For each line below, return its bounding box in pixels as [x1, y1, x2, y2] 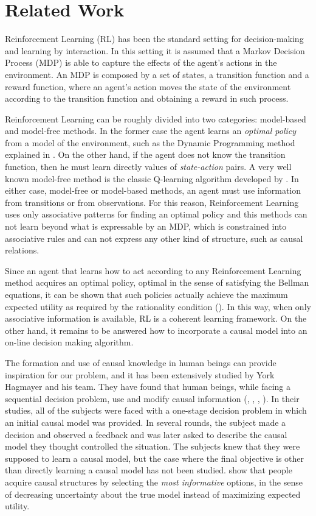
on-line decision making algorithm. [5, 336, 134, 348]
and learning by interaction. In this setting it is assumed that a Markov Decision [5, 44, 305, 57]
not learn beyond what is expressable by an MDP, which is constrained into [5, 220, 287, 233]
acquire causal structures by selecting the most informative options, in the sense [5, 475, 303, 488]
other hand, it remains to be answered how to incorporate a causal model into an [5, 323, 307, 336]
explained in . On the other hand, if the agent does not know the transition [5, 148, 286, 161]
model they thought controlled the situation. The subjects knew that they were [5, 440, 300, 453]
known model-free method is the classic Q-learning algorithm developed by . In [5, 172, 299, 185]
